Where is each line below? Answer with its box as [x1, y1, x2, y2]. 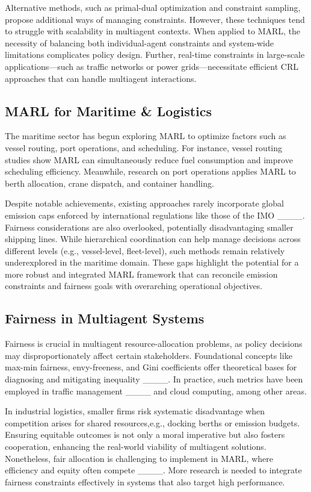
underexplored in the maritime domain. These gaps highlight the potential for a [5, 256, 299, 269]
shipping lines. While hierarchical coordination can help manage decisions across [5, 232, 301, 245]
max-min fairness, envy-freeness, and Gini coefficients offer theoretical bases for [5, 361, 297, 373]
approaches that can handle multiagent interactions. [5, 72, 197, 84]
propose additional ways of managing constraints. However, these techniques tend [5, 13, 305, 25]
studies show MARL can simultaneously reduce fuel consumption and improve [5, 153, 293, 166]
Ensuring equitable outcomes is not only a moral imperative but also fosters [5, 428, 285, 441]
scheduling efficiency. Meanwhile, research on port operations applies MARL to [5, 165, 296, 178]
